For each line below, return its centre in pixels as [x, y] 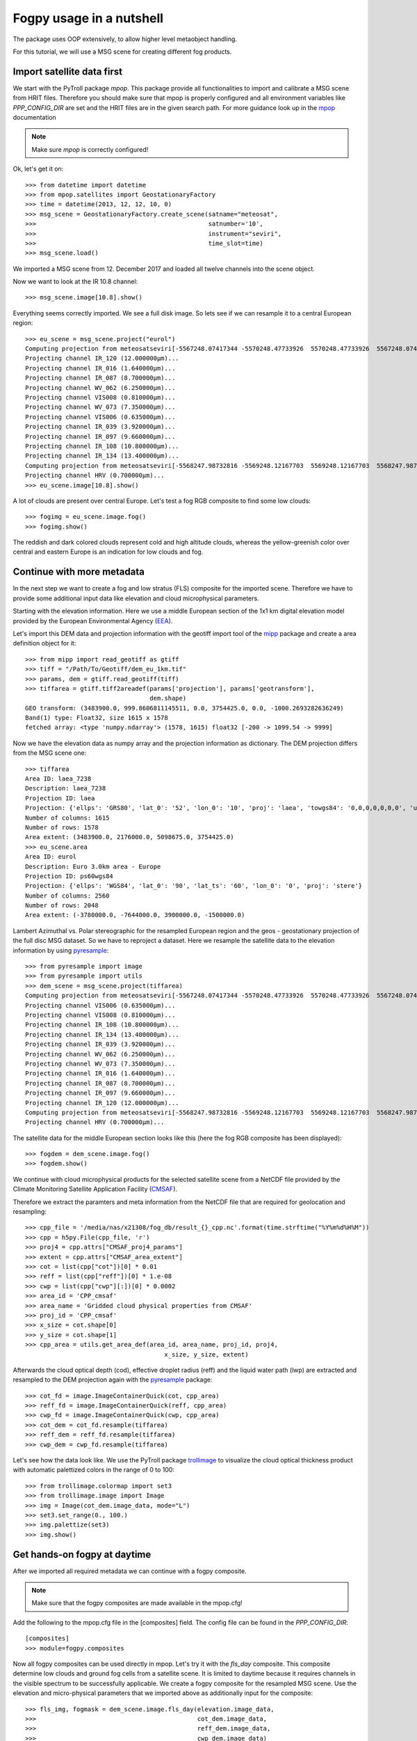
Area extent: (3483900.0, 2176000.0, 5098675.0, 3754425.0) [130, 837]
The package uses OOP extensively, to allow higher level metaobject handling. [125, 39]
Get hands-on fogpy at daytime [82, 1554]
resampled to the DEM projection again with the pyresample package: [113, 1380]
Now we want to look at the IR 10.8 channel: [75, 281]
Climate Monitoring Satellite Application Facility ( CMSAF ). [95, 1189]
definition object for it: [44, 643]
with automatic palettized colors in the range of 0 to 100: [94, 1470]
